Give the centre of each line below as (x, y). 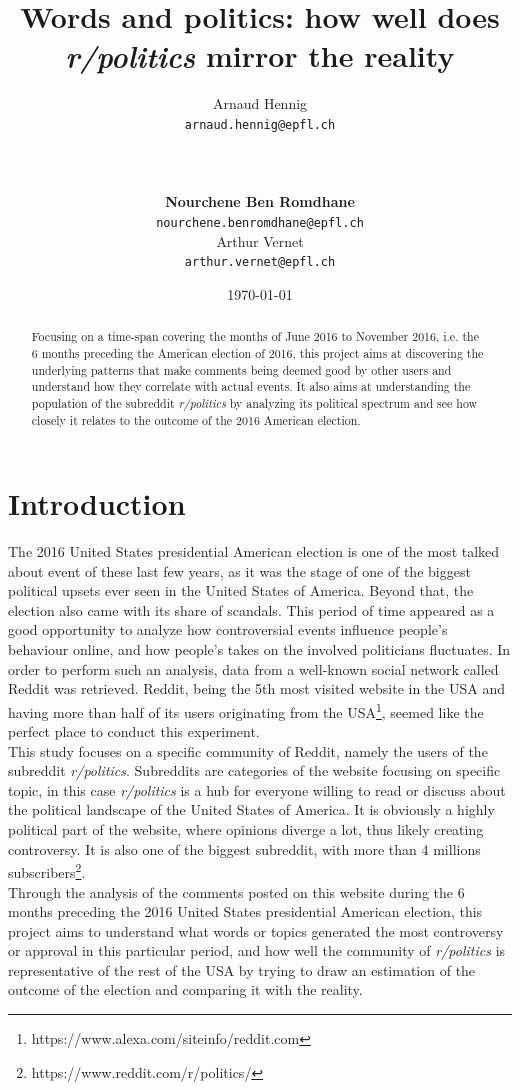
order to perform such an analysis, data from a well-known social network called (253, 668)
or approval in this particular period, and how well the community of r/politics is (257, 950)
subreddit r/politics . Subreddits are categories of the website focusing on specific (254, 770)
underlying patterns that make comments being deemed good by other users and (241, 369)
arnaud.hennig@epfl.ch (260, 124)
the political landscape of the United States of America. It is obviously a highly (251, 809)
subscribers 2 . (47, 870)
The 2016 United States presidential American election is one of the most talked (254, 551)
